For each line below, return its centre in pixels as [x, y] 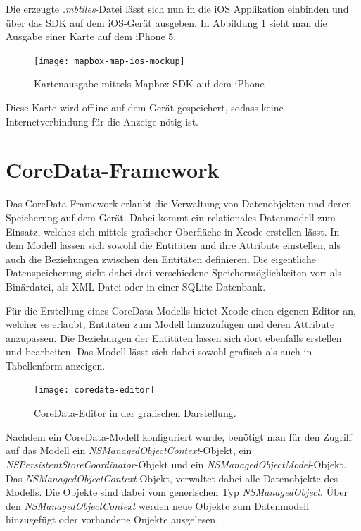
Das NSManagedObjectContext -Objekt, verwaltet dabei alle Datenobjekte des [172, 478]
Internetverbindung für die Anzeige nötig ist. [102, 121]
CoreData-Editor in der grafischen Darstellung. [135, 413]
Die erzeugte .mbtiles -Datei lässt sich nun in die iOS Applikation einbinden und [177, 8]
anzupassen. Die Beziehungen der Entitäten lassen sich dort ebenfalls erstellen [174, 337]
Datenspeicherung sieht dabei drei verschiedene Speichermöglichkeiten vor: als [174, 273]
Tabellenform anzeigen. [56, 365]
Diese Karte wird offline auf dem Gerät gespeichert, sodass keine [145, 108]
